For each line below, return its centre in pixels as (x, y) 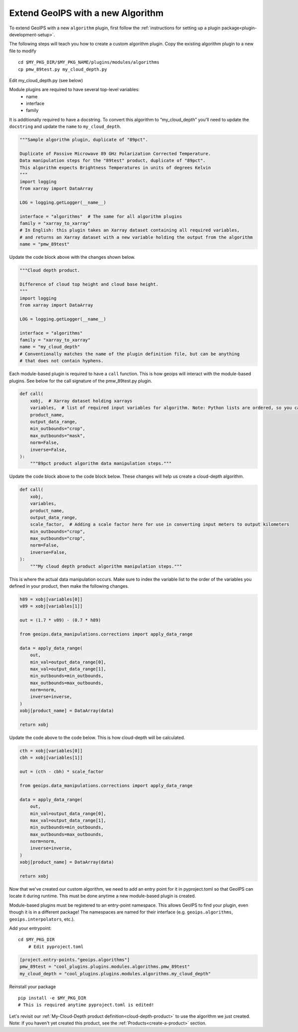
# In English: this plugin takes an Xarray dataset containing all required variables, (130, 230)
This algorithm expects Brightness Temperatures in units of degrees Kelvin (115, 167)
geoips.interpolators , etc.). (42, 919)
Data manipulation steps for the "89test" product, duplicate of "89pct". (113, 161)
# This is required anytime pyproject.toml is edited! (86, 1005)
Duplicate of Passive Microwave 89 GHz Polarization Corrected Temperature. (115, 154)
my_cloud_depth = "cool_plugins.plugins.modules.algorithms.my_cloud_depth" (115, 974)
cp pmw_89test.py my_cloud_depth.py (63, 69)
